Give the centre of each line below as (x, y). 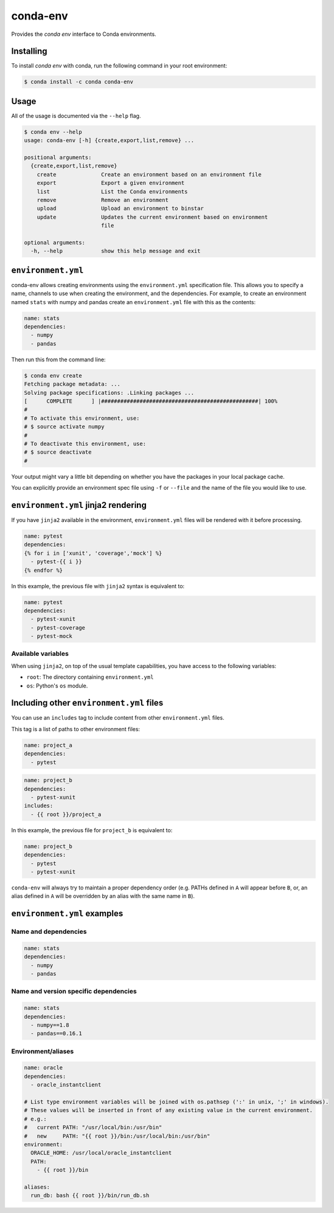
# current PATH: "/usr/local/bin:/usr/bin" (93, 1128)
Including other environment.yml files (87, 703)
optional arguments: (54, 242)
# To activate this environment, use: (82, 418)
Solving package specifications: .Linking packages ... (109, 393)
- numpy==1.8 (50, 1025)
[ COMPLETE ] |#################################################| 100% (151, 401)
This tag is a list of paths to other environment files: (75, 729)
